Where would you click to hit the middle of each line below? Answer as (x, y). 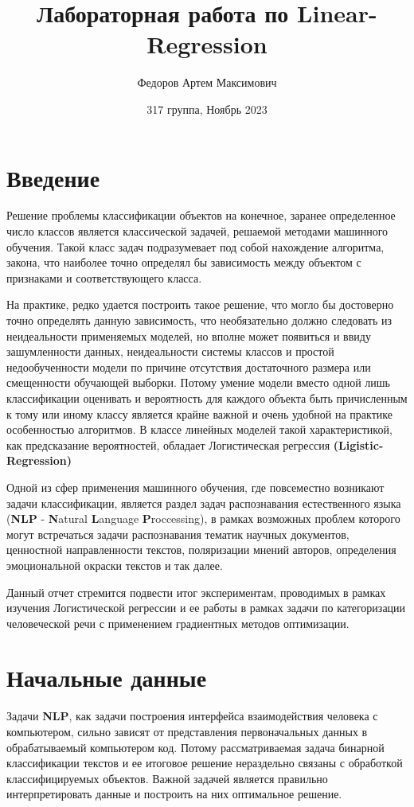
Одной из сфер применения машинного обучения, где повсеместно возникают (195, 487)
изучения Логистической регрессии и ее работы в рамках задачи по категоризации (206, 608)
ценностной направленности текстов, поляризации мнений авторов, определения (201, 550)
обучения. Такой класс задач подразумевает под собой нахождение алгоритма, (195, 246)
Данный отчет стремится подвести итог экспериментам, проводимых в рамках (196, 592)
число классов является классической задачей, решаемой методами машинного (197, 231)
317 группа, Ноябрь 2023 (207, 109)
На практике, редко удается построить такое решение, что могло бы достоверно (200, 304)
